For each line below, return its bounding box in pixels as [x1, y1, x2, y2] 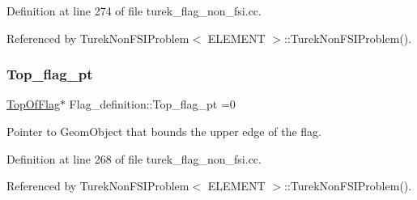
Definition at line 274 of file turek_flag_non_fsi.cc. [6, 2, 262, 19]
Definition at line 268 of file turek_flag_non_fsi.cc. [6, 150, 262, 167]
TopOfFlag [6, 96, 60, 113]
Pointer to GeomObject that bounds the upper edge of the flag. [6, 123, 321, 139]
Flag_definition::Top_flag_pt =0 [69, 96, 236, 113]
